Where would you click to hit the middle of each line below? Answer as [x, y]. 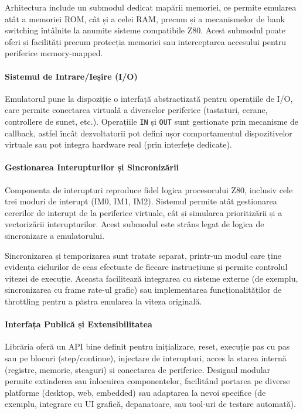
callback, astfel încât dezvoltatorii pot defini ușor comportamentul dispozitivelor [149, 133]
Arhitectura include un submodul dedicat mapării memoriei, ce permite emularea [151, 7]
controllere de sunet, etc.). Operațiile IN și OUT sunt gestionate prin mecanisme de [152, 121]
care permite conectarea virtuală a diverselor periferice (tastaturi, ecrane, [136, 110]
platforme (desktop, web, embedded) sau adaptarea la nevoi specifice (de [135, 392]
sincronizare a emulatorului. [55, 235]
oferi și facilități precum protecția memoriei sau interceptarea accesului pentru [145, 41]
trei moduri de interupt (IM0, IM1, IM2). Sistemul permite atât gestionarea [141, 201]
